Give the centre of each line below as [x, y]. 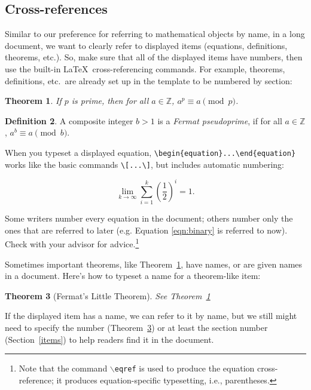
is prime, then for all [110, 101]
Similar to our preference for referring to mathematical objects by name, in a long [155, 34]
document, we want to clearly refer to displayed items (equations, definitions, [146, 45]
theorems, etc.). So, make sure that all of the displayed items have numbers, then [154, 57]
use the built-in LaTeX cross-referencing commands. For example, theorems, [145, 68]
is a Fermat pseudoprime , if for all [220, 120]
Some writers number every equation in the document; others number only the [149, 218]
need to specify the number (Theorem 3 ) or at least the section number [136, 327]
